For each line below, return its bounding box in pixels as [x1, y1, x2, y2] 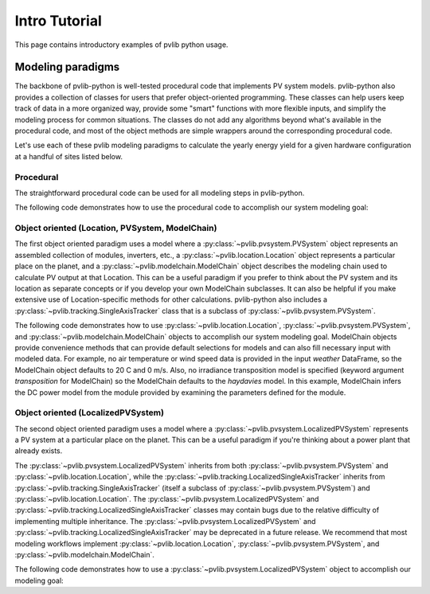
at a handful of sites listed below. [14, 151, 123, 161]
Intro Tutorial [14, 12, 103, 29]
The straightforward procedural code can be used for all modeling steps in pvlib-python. [14, 188, 305, 197]
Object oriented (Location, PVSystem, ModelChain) [14, 223, 217, 234]
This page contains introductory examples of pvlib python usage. [14, 40, 229, 49]
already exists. [14, 446, 63, 455]
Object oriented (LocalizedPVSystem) [14, 407, 165, 418]
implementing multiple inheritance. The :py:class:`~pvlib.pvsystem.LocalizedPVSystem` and [14, 516, 316, 526]
